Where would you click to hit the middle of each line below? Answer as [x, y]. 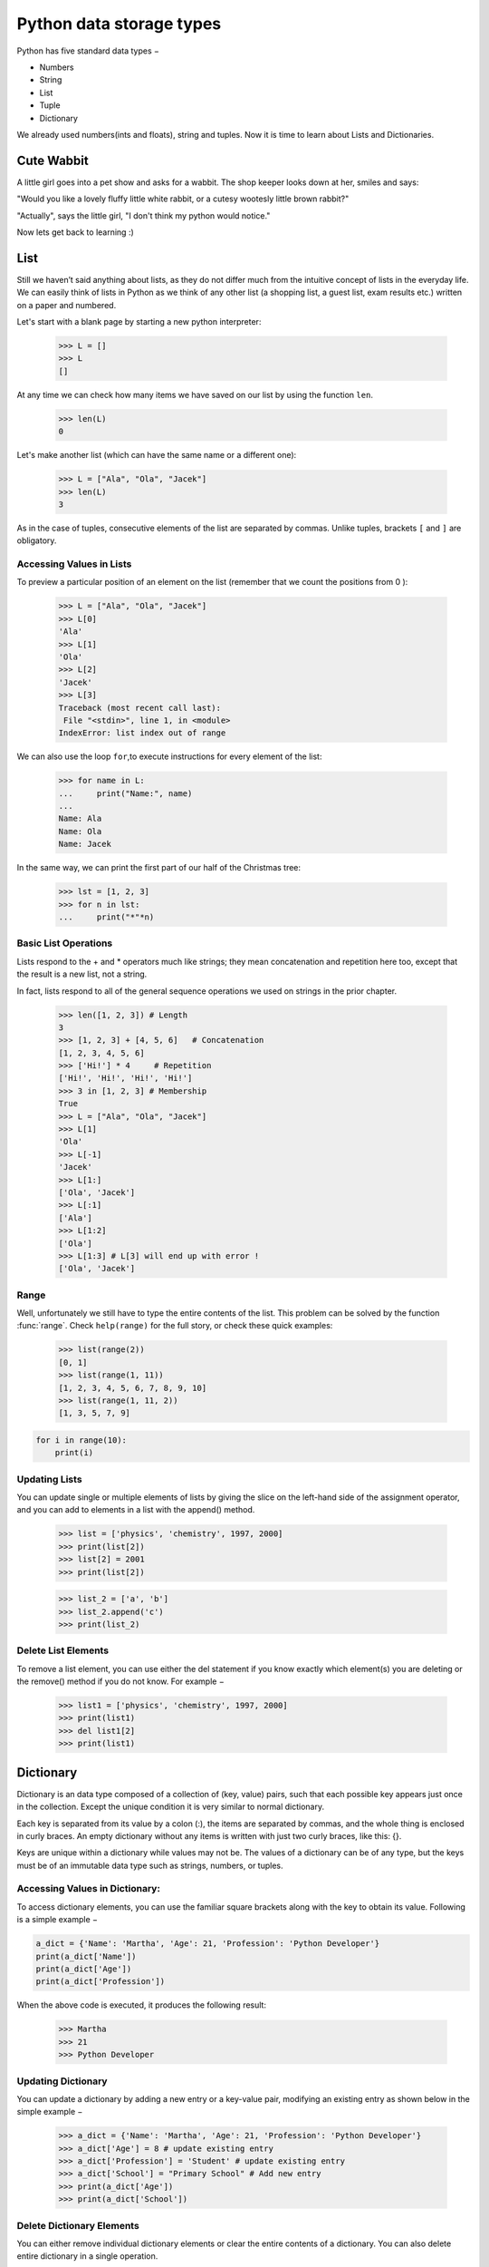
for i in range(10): [81, 1440]
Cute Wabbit [53, 160]
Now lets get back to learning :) [76, 232]
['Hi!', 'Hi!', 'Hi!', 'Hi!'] [125, 1078]
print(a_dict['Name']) [86, 1956]
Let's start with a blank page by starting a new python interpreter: [139, 322]
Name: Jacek [85, 844]
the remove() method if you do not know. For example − [121, 1681]
